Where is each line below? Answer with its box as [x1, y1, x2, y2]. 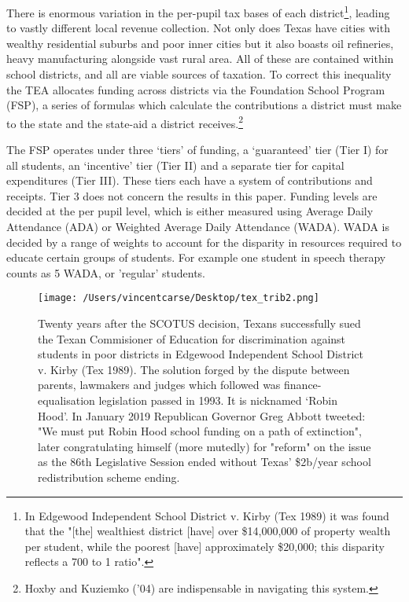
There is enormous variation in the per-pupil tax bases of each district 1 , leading [6, 2, 390, 20]
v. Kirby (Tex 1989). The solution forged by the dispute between [38, 361, 350, 377]
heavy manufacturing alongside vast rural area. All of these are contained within [6, 50, 394, 67]
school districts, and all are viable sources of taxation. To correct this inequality [6, 66, 392, 83]
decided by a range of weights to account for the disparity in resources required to [6, 233, 402, 250]
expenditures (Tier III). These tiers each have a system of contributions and [6, 172, 373, 189]
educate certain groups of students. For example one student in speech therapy [6, 249, 386, 266]
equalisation [38, 392, 95, 409]
